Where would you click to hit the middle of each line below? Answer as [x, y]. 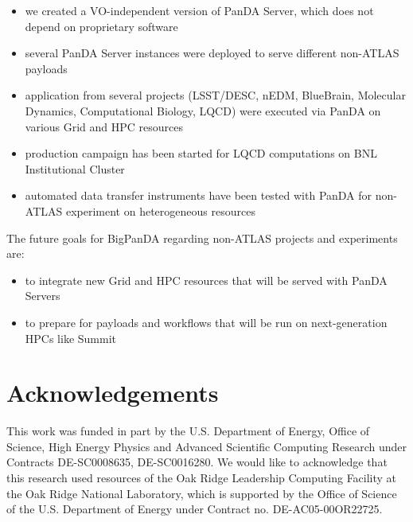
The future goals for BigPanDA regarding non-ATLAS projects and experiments [202, 238]
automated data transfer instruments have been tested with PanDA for [199, 195]
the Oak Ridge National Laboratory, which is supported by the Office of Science [202, 493]
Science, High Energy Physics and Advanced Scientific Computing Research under [206, 446]
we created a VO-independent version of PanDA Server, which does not [199, 10]
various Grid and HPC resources [104, 126]
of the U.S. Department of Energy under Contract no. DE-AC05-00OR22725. [195, 509]
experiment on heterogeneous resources [160, 210]
